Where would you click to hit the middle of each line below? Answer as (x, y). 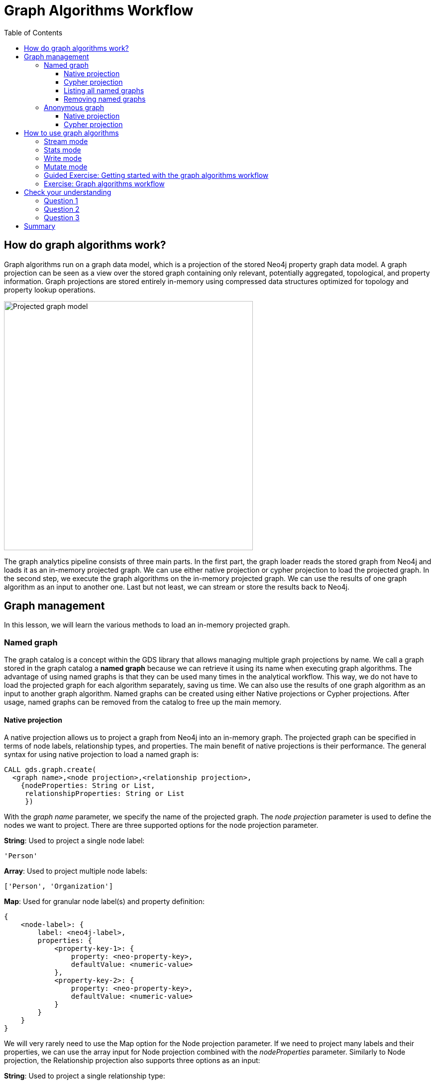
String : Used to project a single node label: (74, 841)
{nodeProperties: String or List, (88, 786)
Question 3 (62, 217)
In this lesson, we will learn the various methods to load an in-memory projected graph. (147, 625)
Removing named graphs (105, 99)
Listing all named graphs (104, 90)
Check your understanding (68, 192)
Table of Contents (33, 32)
